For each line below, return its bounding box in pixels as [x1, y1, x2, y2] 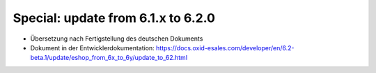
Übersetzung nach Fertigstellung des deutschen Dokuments [30, 34, 203, 43]
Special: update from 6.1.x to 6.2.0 [13, 10, 216, 25]
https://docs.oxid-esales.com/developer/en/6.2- [155, 43, 295, 52]
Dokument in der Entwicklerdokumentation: [30, 43, 155, 52]
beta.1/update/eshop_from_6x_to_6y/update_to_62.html [30, 54, 188, 62]
